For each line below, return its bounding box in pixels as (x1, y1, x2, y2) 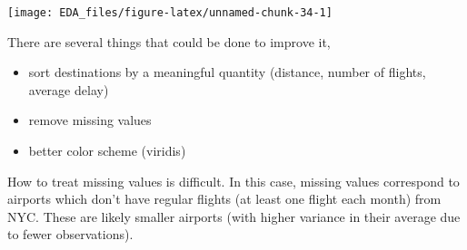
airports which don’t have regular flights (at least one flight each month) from (7, 189, 442, 208)
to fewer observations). (7, 225, 134, 244)
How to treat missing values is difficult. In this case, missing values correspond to (7, 171, 460, 190)
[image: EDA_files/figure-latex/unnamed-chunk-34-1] (7, 6, 333, 19)
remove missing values (28, 111, 152, 130)
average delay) (28, 80, 109, 99)
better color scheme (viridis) (28, 141, 186, 160)
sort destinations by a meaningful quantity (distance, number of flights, (28, 62, 426, 82)
